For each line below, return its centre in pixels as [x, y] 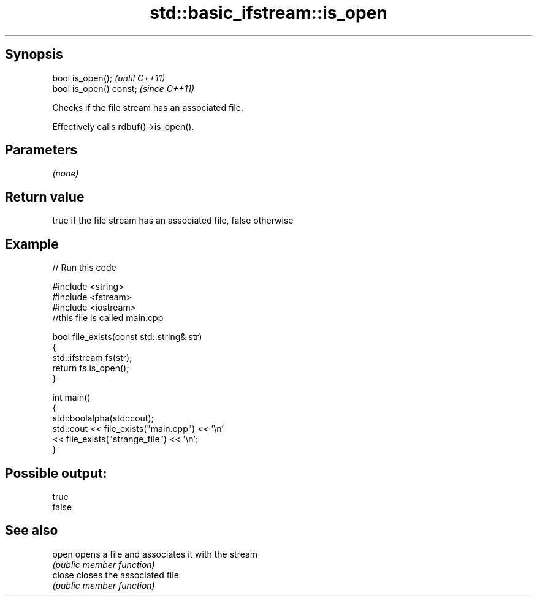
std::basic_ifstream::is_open [268, 13]
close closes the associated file [116, 575]
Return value [45, 197]
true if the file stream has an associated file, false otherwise [173, 221]
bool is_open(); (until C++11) [109, 78]
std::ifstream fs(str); [92, 358]
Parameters [41, 150]
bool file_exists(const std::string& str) [127, 337]
